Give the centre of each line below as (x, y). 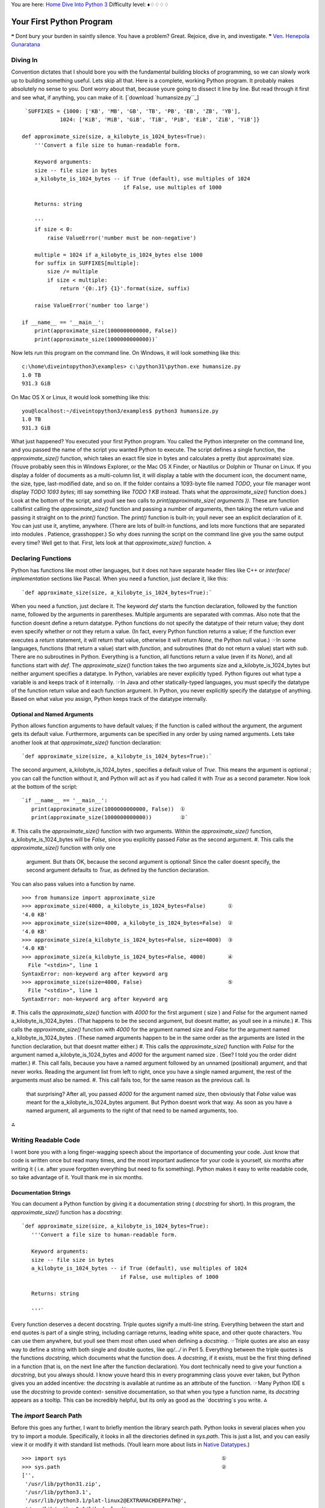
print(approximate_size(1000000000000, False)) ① (108, 809)
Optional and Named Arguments (52, 714)
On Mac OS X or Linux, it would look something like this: (81, 397)
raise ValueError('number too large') (91, 305)
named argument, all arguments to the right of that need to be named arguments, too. (132, 1110)
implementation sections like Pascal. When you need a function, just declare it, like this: (119, 578)
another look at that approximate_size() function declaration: (86, 743)
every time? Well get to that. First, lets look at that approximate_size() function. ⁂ (111, 542)
